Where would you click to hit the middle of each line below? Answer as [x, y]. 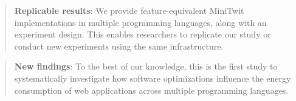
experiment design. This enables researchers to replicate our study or [143, 34]
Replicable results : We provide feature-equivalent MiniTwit [129, 10]
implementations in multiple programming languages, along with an [140, 22]
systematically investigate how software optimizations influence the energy [153, 78]
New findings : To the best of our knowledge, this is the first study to [146, 66]
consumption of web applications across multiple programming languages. [151, 90]
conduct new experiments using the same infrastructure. [119, 46]
